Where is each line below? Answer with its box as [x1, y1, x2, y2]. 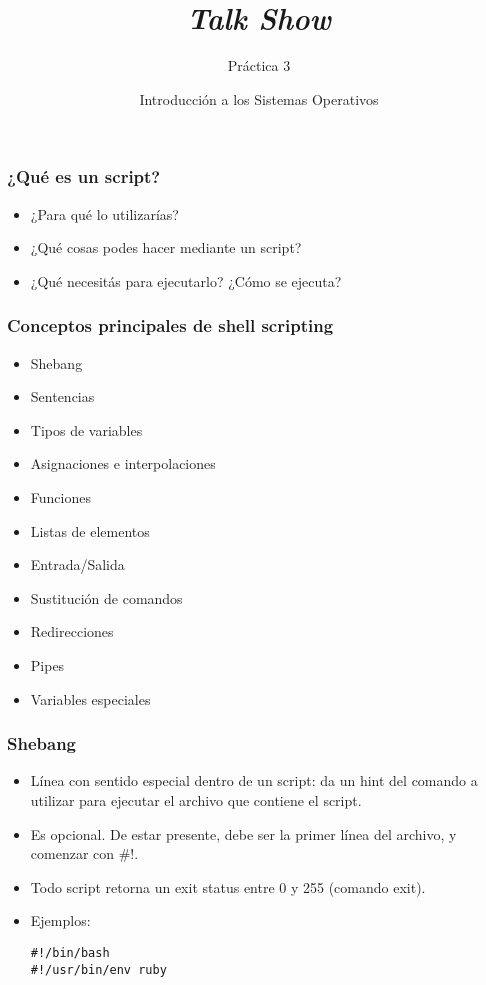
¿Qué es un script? [7, 164, 161, 189]
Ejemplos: [30, 910, 91, 931]
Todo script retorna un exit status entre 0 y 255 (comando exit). [30, 876, 426, 897]
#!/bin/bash [30, 945, 110, 960]
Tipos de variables [30, 419, 143, 440]
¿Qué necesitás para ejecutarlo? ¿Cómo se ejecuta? [30, 270, 342, 291]
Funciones [30, 486, 91, 507]
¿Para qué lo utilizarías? [30, 203, 179, 224]
